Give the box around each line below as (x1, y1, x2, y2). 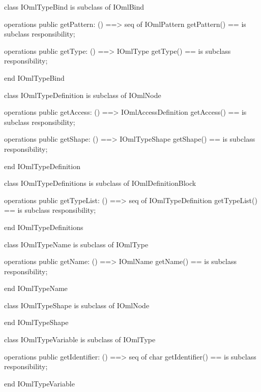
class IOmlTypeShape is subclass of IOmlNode (4, 300, 150, 310)
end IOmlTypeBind (4, 72, 65, 83)
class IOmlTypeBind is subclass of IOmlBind (4, 2, 144, 12)
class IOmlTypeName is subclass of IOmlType (4, 239, 149, 249)
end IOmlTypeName (4, 283, 68, 293)
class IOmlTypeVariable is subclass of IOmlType (4, 334, 156, 345)
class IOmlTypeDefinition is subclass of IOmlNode (4, 89, 161, 100)
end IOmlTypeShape (4, 317, 69, 328)
